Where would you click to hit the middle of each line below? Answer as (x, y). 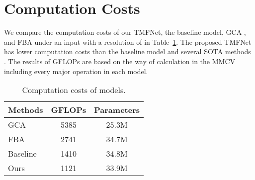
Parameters (117, 110)
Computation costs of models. (74, 90)
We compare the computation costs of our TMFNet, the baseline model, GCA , (125, 32)
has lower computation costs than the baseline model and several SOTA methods (127, 51)
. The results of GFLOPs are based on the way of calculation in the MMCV (120, 61)
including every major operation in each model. (76, 71)
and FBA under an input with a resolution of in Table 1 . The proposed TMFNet (128, 42)
